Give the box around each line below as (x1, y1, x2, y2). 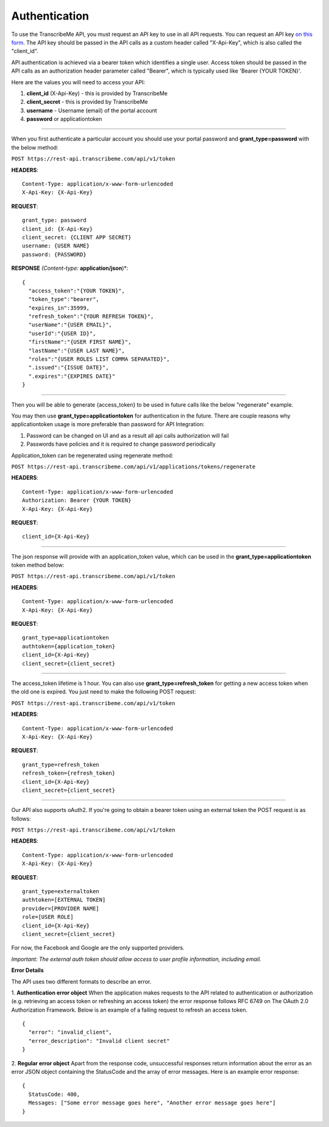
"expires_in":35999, (28, 304, 90, 311)
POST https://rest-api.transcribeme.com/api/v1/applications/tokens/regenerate (11, 463, 256, 470)
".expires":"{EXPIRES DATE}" (28, 372, 116, 380)
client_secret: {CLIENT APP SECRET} (22, 234, 132, 241)
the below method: (11, 143, 58, 151)
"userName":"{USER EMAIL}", (28, 321, 113, 328)
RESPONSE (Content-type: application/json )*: (11, 264, 129, 272)
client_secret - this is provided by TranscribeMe (26, 98, 149, 106)
